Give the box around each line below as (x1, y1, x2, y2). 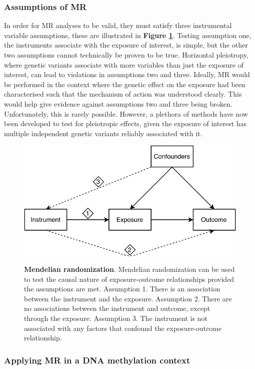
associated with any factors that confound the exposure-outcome (24, 322, 222, 333)
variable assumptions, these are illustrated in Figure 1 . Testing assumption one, (4, 30, 251, 40)
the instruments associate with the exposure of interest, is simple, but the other (4, 40, 248, 50)
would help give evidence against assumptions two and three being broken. (4, 98, 232, 109)
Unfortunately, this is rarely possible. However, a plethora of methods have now (4, 108, 248, 119)
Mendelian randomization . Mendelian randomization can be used (24, 263, 235, 274)
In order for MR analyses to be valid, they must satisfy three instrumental (4, 20, 232, 31)
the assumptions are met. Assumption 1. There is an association (24, 283, 220, 294)
